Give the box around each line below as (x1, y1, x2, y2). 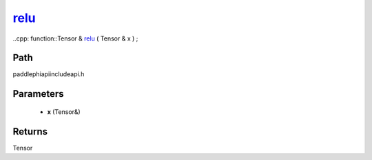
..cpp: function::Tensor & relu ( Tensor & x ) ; (12, 34, 138, 43)
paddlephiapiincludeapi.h (12, 70, 85, 78)
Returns (12, 126, 48, 137)
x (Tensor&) (47, 107, 81, 116)
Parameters (12, 88, 64, 100)
